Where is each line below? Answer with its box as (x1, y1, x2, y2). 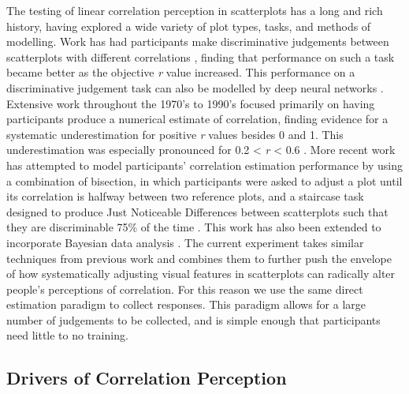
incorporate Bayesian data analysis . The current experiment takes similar (6, 234, 364, 250)
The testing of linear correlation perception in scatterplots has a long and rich (6, 2, 383, 18)
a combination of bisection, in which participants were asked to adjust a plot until (6, 172, 403, 189)
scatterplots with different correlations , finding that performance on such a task (6, 48, 395, 65)
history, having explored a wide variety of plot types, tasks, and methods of (6, 17, 371, 34)
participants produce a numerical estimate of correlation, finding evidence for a (6, 111, 389, 127)
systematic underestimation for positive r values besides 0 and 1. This (6, 126, 344, 142)
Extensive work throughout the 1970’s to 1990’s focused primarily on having (6, 95, 375, 111)
